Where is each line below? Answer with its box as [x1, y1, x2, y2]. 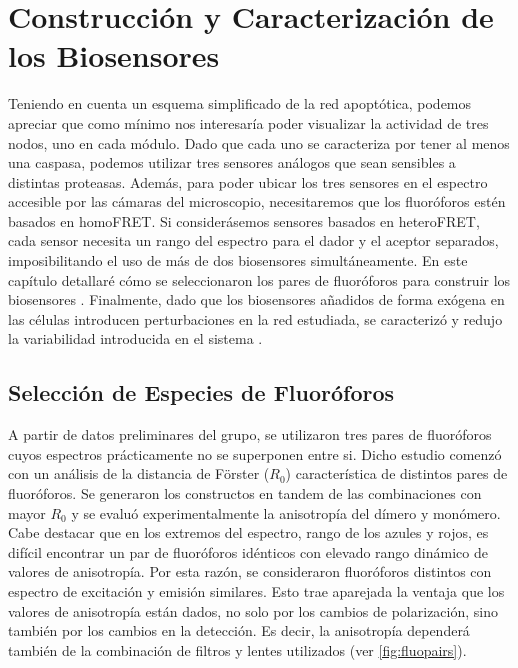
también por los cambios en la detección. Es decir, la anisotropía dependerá [8, 620, 470, 641]
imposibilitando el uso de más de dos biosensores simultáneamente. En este [8, 250, 468, 271]
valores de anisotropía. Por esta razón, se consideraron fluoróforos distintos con [8, 561, 492, 582]
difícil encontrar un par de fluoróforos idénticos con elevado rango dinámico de [8, 541, 488, 562]
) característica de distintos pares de [285, 463, 508, 484]
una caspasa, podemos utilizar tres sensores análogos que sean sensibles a [8, 152, 456, 173]
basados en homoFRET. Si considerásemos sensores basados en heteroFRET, [8, 210, 480, 231]
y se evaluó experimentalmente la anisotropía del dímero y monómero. [71, 502, 501, 523]
